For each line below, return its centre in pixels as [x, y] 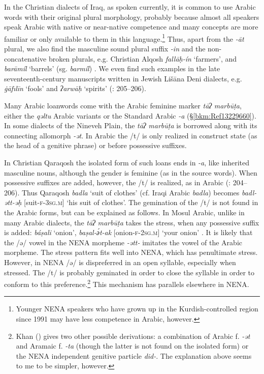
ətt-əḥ [13, 202]
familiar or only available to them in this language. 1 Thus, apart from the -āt [124, 38]
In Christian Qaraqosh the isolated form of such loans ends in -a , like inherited [127, 162]
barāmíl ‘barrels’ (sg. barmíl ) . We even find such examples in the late [112, 68]
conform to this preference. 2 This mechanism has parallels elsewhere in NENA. [127, 283]
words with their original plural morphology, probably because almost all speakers [132, 17]
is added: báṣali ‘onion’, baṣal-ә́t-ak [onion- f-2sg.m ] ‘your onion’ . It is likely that [128, 232]
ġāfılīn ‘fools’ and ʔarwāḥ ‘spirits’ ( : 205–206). [75, 88]
